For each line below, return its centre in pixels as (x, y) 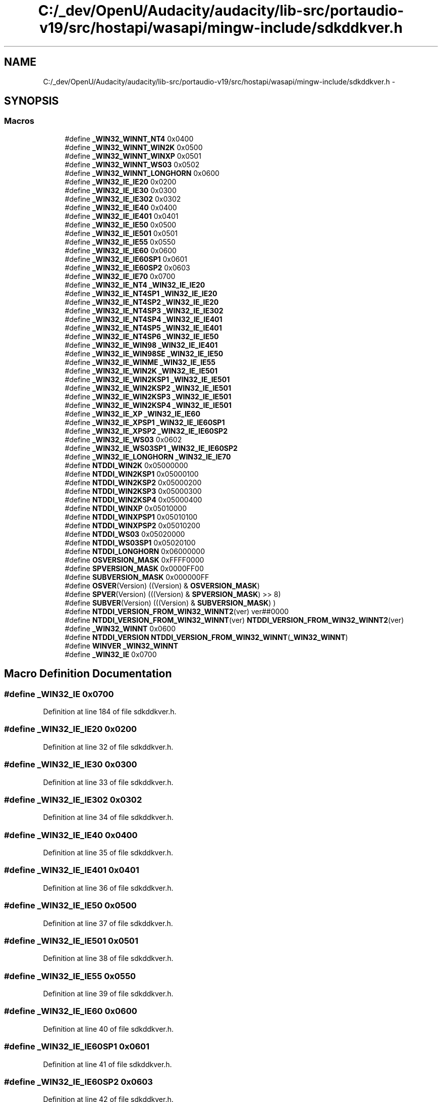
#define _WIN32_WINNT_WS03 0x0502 (132, 164)
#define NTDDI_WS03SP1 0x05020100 (130, 542)
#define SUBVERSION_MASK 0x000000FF (137, 577)
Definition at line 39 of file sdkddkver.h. (108, 994)
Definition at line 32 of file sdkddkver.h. (108, 747)
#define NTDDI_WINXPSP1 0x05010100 (131, 517)
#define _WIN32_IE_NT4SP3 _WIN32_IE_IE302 (144, 310)
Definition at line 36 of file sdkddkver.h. (108, 888)
